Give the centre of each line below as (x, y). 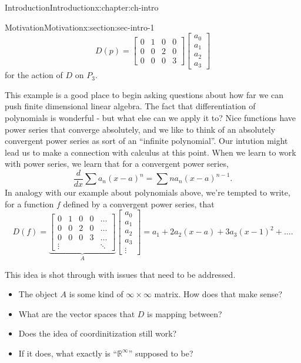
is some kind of (96, 294)
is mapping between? (185, 313)
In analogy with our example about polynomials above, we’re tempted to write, (148, 192)
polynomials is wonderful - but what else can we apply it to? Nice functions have (150, 117)
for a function (29, 204)
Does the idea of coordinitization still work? (98, 333)
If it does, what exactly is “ (68, 353)
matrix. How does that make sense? (218, 294)
